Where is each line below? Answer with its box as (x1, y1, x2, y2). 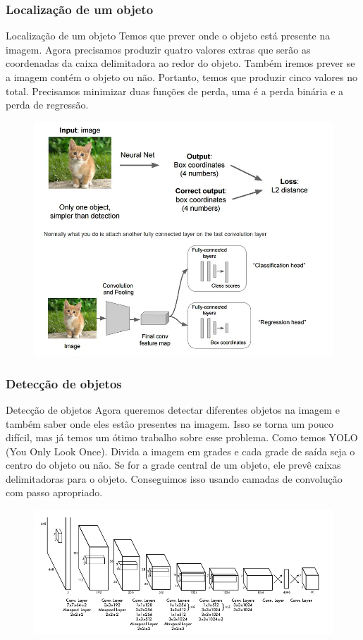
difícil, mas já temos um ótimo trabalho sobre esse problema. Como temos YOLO (6, 430, 358, 445)
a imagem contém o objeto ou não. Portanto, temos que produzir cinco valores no (6, 70, 358, 84)
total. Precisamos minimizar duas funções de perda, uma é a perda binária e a (6, 83, 344, 98)
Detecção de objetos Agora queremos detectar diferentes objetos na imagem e (6, 402, 340, 417)
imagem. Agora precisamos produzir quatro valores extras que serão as (6, 42, 311, 56)
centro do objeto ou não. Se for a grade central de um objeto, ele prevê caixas (6, 457, 341, 472)
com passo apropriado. (6, 485, 103, 500)
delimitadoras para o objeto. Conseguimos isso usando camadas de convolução (6, 471, 343, 486)
